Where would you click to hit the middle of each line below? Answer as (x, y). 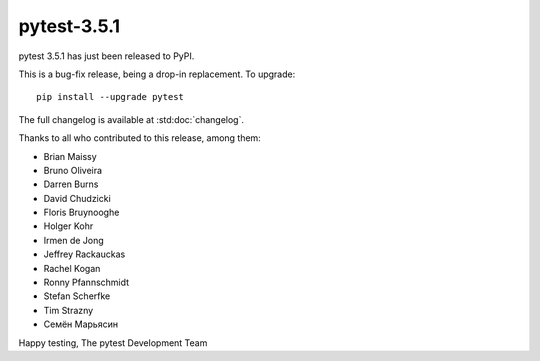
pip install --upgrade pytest (110, 97)
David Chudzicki (77, 198)
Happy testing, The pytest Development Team (113, 342)
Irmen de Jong (73, 240)
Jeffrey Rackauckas (84, 254)
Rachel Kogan (72, 268)
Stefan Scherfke (77, 296)
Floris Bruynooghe (81, 212)
